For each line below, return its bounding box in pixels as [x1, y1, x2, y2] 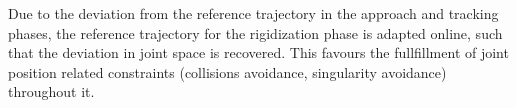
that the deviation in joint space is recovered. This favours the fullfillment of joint [8, 42, 509, 63]
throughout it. [8, 81, 95, 102]
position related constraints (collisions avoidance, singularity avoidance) [8, 61, 447, 82]
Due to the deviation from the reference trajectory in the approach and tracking [8, 3, 499, 23]
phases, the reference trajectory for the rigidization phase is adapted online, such [8, 22, 503, 43]
